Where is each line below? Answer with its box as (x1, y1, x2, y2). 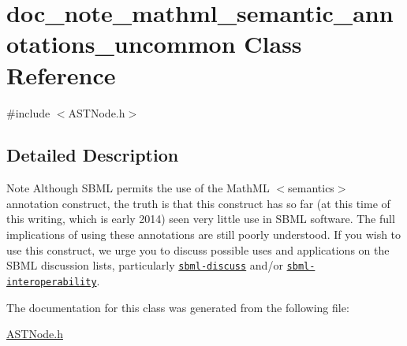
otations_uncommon (6, 28, 236, 60)
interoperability (6, 276, 97, 288)
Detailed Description (6, 143, 179, 167)
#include (6, 104, 50, 121)
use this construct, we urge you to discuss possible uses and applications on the (6, 241, 390, 258)
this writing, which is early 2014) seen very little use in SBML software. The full (6, 210, 395, 227)
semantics (288, 180, 334, 196)
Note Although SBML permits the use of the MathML (6, 180, 270, 196)
